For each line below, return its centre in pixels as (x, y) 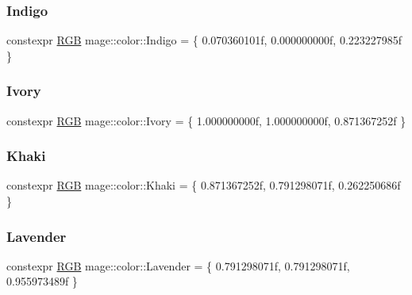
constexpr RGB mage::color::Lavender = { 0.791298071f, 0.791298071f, (178, 265)
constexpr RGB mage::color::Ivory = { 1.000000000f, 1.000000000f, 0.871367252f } (206, 120)
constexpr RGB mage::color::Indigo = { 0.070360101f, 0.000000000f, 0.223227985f (204, 40)
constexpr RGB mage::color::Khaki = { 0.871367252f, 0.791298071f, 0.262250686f (204, 185)
